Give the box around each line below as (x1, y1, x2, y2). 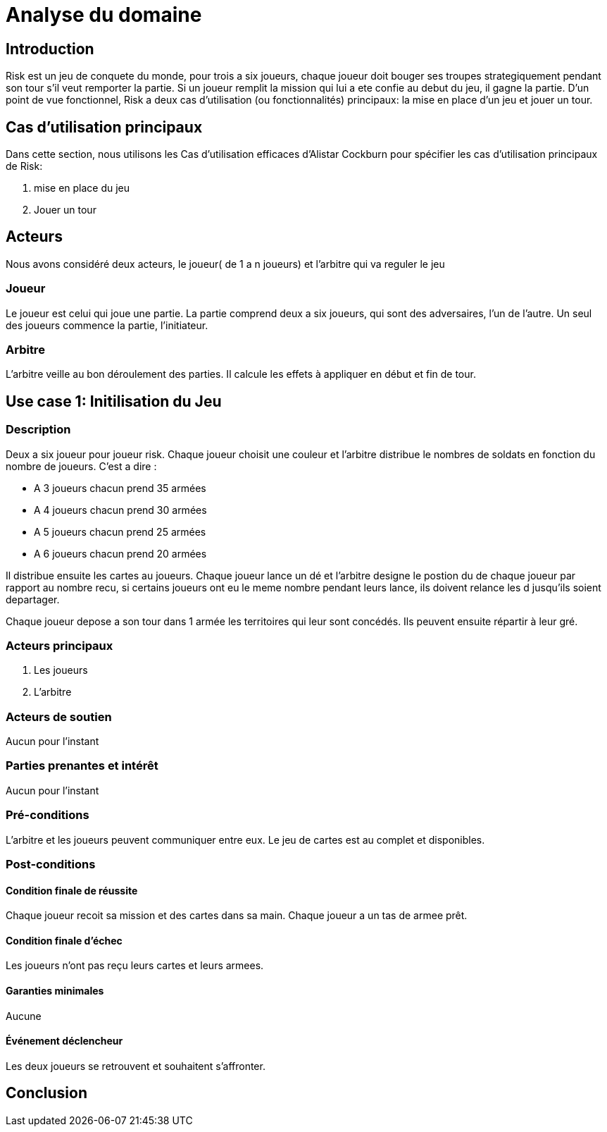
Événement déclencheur (6, 1035, 123, 1047)
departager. (6, 593, 60, 605)
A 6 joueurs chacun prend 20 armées (34, 547, 207, 560)
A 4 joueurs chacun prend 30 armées (34, 503, 207, 516)
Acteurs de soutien (6, 709, 112, 724)
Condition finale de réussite (6, 884, 138, 897)
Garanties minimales (6, 985, 104, 997)
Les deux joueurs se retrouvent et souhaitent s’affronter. (6, 1059, 265, 1072)
